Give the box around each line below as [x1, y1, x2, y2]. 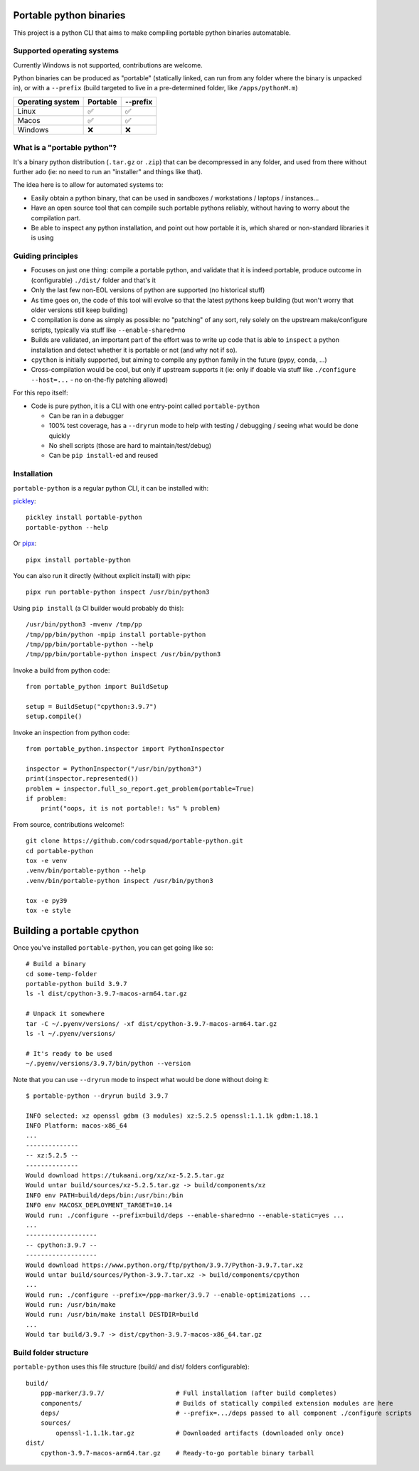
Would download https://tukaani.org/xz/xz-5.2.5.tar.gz [26, 1172, 225, 1180]
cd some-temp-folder [26, 970, 97, 978]
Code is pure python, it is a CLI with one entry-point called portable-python [31, 402, 260, 410]
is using [31, 233, 54, 242]
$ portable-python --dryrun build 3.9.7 [26, 1091, 169, 1100]
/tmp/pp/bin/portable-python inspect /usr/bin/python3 [26, 651, 221, 658]
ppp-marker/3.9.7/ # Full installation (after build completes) [40, 1389, 337, 1397]
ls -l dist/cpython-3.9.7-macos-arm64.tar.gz [26, 990, 188, 998]
